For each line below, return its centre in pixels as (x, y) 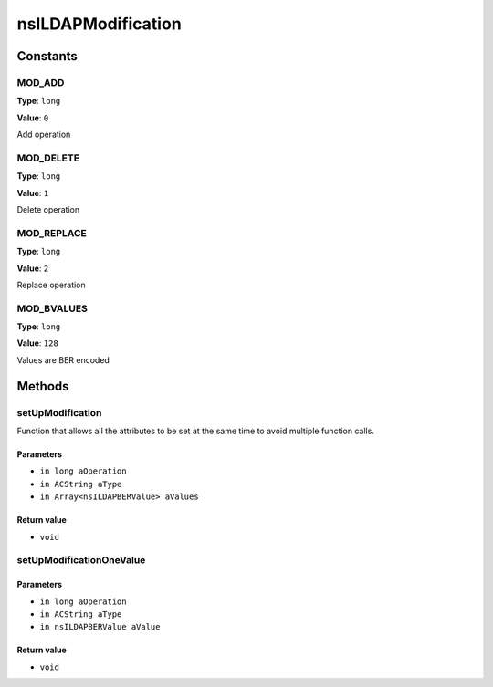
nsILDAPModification (99, 24)
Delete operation (48, 210)
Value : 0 (33, 118)
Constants (47, 56)
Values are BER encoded (63, 359)
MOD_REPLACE (52, 233)
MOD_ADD (41, 82)
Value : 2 (33, 268)
